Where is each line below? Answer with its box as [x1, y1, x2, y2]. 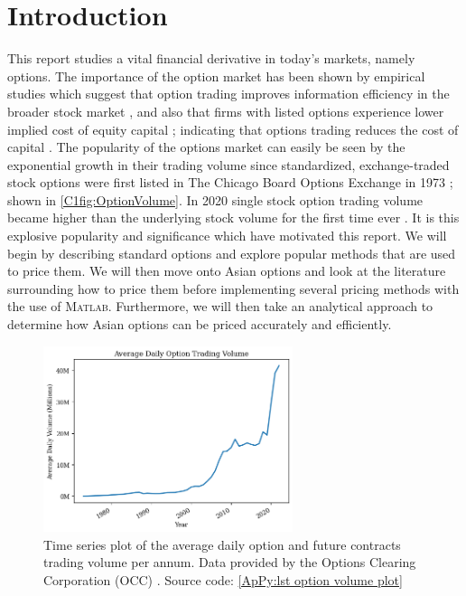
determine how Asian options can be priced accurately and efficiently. [7, 315, 392, 334]
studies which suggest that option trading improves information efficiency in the [7, 84, 450, 103]
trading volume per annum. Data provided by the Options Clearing [43, 553, 416, 572]
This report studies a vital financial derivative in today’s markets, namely [7, 49, 415, 68]
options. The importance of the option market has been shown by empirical [7, 66, 425, 85]
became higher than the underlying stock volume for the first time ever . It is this [7, 208, 460, 227]
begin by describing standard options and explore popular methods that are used [7, 243, 456, 262]
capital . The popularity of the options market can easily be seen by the [7, 137, 405, 156]
